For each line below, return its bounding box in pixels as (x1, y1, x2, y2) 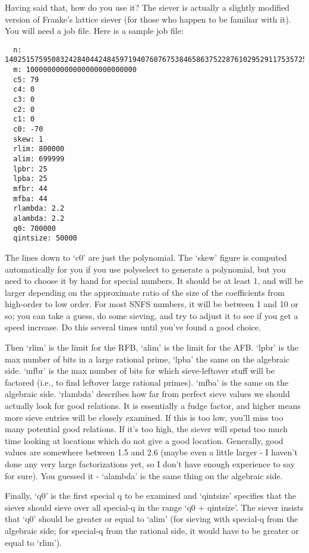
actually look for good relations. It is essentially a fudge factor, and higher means (5, 399, 301, 412)
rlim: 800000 (13, 145, 65, 154)
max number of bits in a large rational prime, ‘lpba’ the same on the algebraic (5, 352, 290, 365)
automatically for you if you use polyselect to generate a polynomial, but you (5, 263, 286, 275)
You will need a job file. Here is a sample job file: (5, 24, 184, 37)
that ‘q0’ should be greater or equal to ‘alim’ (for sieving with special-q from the (5, 513, 298, 525)
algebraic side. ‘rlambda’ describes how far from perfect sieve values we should (5, 388, 290, 400)
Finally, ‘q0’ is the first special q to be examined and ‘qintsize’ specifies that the (5, 489, 297, 502)
